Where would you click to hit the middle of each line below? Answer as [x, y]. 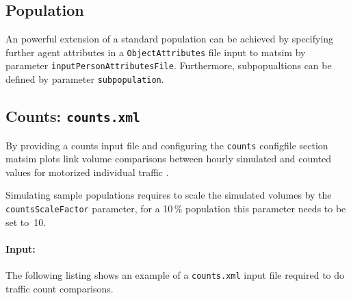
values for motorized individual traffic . [87, 172]
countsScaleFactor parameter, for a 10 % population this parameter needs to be [176, 208]
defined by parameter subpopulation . [85, 79]
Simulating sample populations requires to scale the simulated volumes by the [169, 195]
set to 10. [26, 222]
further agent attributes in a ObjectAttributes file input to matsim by [156, 52]
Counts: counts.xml [73, 116]
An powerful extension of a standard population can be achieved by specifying [170, 39]
